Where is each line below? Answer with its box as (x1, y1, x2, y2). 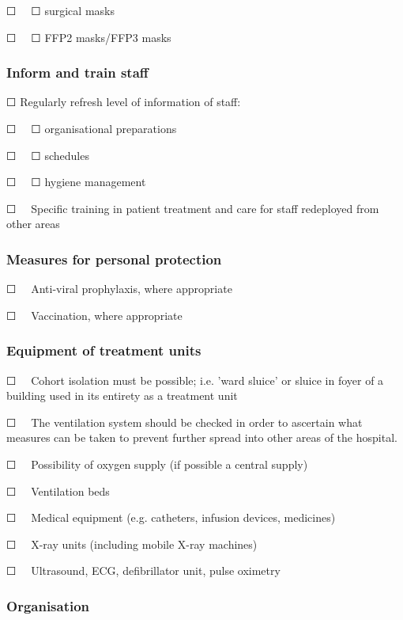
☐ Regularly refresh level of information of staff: (6, 93, 241, 110)
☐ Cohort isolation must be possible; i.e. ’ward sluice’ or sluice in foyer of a (6, 371, 384, 388)
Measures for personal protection (6, 249, 222, 268)
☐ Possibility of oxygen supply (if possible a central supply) (6, 455, 308, 472)
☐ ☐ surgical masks (6, 2, 115, 18)
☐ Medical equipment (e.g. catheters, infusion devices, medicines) (6, 509, 336, 526)
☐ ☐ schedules (6, 146, 89, 163)
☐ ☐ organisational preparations (6, 120, 177, 136)
